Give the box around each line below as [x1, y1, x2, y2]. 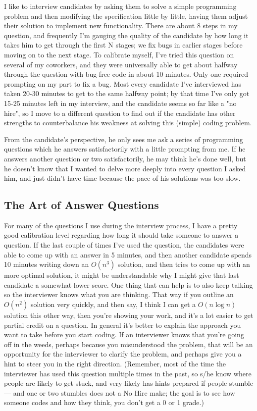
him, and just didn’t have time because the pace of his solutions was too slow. [4, 173, 241, 183]
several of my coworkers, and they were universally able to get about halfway [4, 59, 238, 69]
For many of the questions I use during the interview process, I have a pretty [4, 220, 238, 230]
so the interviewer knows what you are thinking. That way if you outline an [4, 289, 234, 300]
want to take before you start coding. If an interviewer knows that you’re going [4, 329, 244, 340]
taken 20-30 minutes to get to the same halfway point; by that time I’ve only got [4, 88, 250, 99]
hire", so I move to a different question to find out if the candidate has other [4, 107, 236, 118]
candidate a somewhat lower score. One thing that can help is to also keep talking [4, 279, 253, 290]
